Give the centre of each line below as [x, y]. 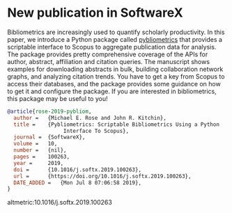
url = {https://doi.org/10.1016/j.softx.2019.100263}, [102, 176]
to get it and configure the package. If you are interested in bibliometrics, [112, 91]
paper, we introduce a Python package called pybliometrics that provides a [115, 39]
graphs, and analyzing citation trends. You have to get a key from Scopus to [116, 76]
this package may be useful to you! [57, 98]
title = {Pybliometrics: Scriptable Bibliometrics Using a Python [116, 124]
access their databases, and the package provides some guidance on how [114, 84]
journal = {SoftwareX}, [49, 137]
